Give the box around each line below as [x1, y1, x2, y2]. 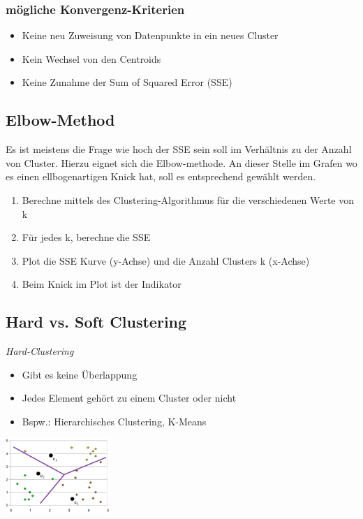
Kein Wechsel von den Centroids [22, 51, 161, 66]
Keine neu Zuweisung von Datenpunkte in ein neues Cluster [22, 28, 279, 43]
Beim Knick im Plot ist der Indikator [22, 277, 181, 291]
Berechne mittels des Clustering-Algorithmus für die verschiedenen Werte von [22, 192, 355, 207]
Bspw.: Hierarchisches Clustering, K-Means [22, 414, 207, 428]
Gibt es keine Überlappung [22, 367, 138, 381]
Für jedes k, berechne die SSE [22, 230, 151, 244]
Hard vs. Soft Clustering [6, 311, 187, 332]
